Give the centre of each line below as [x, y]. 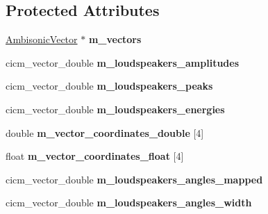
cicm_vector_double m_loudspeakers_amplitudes [123, 62]
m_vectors [115, 39]
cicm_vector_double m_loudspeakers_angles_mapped [134, 179]
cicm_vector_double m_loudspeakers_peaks [109, 86]
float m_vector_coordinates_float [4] [95, 156]
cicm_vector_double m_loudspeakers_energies [115, 109]
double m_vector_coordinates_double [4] [105, 132]
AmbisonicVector [42, 39]
